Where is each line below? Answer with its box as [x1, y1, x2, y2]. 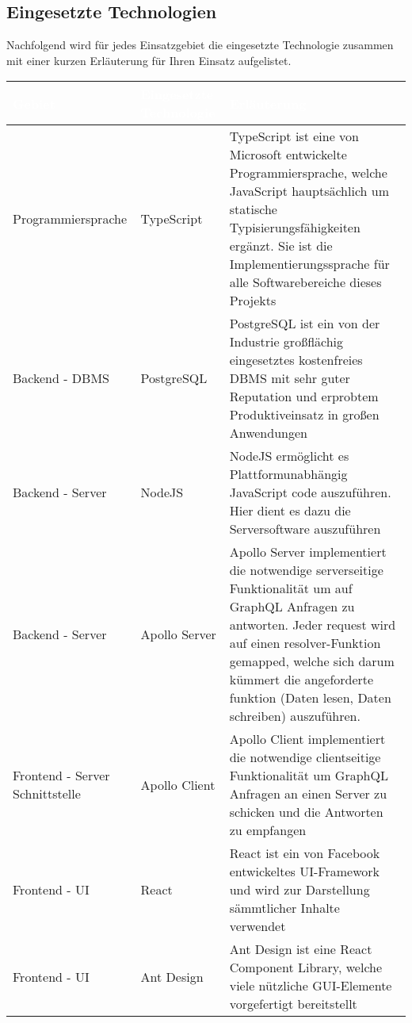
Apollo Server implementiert [229, 542, 387, 561]
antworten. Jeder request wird [229, 615, 396, 634]
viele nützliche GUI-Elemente [229, 976, 392, 995]
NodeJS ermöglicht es [229, 446, 349, 466]
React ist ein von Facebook [229, 844, 380, 863]
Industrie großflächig [229, 332, 344, 351]
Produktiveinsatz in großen [229, 405, 380, 424]
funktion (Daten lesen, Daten [229, 688, 391, 707]
